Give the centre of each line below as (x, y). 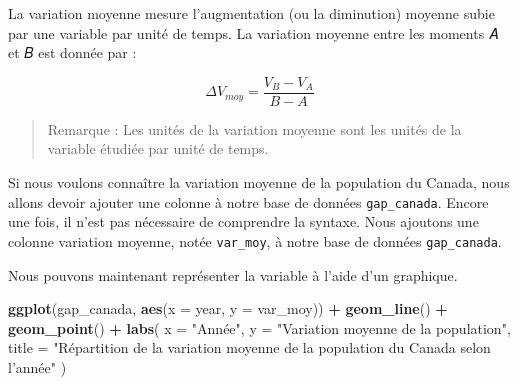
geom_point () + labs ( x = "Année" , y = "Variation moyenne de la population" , (259, 327)
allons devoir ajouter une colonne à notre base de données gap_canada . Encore (248, 201)
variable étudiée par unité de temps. (158, 148)
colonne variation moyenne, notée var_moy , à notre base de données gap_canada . (255, 240)
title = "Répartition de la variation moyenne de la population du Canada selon (249, 347)
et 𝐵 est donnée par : (72, 52)
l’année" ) (37, 366)
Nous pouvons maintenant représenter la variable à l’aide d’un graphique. (233, 274)
